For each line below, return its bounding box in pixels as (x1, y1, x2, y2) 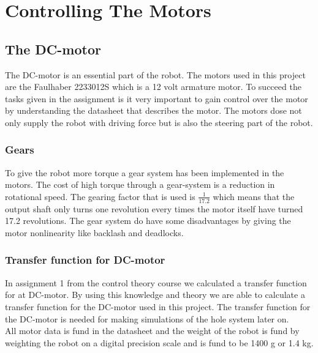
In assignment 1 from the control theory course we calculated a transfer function (5, 276, 307, 289)
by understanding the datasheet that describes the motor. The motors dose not (5, 104, 302, 117)
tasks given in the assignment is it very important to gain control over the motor (5, 92, 308, 105)
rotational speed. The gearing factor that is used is (5, 190, 195, 203)
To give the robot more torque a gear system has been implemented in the (5, 166, 284, 179)
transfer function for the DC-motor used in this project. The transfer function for (5, 300, 311, 313)
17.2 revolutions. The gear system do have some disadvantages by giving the (5, 214, 291, 227)
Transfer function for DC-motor (5, 252, 165, 267)
